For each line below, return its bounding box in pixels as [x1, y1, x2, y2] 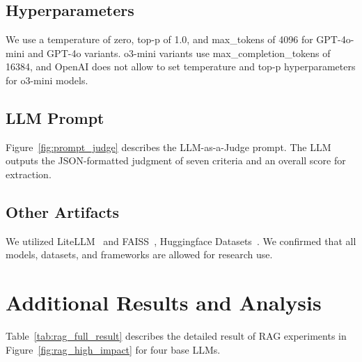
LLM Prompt [6, 107, 104, 128]
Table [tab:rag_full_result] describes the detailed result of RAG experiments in [6, 329, 347, 343]
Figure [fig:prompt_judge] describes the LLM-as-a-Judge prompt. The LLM [6, 139, 331, 154]
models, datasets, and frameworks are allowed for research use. [6, 247, 273, 262]
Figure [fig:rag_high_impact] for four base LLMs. [6, 342, 221, 356]
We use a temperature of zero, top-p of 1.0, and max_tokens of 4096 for [6, 32, 313, 47]
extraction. [6, 166, 52, 181]
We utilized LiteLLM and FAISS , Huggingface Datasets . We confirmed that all [6, 233, 356, 248]
